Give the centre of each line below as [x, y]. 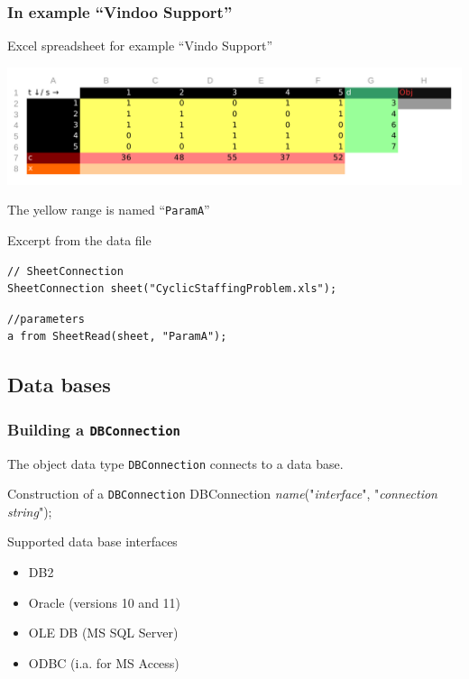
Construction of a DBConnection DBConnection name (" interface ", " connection [222, 494]
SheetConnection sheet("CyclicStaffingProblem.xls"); [172, 289]
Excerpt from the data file [79, 240]
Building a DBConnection [94, 429]
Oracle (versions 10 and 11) [105, 602]
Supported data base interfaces [92, 541]
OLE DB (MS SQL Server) [103, 633]
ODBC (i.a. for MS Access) [104, 662]
